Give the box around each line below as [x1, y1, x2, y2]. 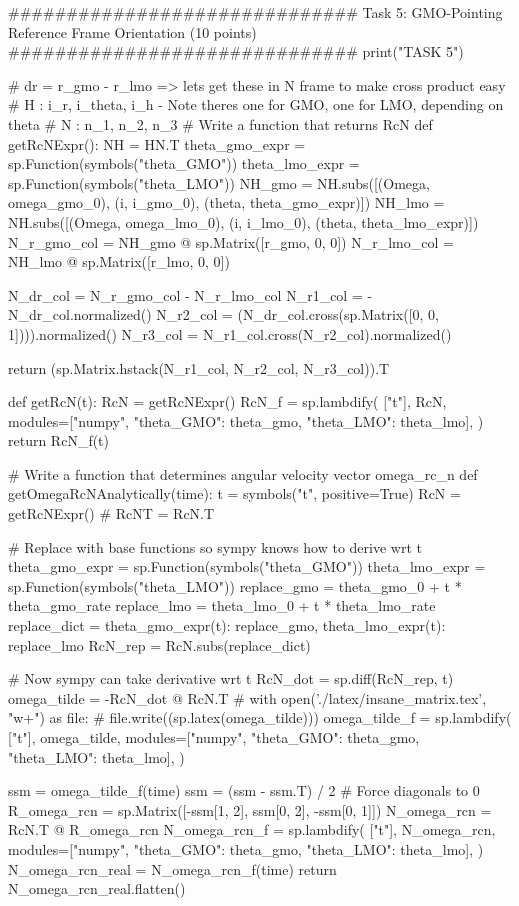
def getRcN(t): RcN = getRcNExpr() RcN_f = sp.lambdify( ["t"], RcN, [8, 391, 447, 412]
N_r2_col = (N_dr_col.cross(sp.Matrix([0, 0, [156, 304, 440, 325]
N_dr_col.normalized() [8, 304, 152, 325]
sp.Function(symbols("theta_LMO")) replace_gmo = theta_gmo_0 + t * [8, 575, 462, 596]
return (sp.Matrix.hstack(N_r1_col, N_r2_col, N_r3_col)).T [8, 357, 390, 378]
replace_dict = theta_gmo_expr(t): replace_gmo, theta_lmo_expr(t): [8, 615, 446, 636]
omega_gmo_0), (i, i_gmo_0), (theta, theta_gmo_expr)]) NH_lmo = [8, 192, 445, 213]
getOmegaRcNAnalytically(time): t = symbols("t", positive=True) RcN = [8, 483, 461, 504]
